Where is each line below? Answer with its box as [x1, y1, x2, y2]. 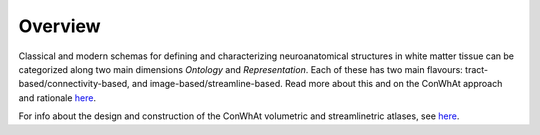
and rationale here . [18, 91, 97, 104]
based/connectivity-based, [18, 78, 130, 90]
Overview [18, 15, 101, 37]
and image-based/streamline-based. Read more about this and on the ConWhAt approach [131, 78, 503, 90]
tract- [465, 63, 489, 75]
